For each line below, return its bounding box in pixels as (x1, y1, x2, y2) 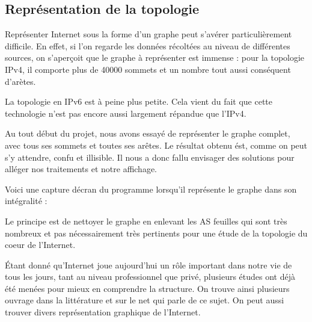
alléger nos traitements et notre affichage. (5, 163, 158, 175)
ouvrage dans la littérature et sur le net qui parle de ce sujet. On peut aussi (5, 294, 284, 306)
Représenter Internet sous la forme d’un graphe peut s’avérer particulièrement (5, 28, 292, 40)
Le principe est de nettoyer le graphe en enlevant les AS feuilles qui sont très (5, 214, 287, 227)
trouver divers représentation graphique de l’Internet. (5, 306, 201, 318)
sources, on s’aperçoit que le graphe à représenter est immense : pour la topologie (5, 51, 305, 64)
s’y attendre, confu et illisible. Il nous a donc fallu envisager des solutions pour (5, 150, 295, 163)
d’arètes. (5, 75, 36, 87)
